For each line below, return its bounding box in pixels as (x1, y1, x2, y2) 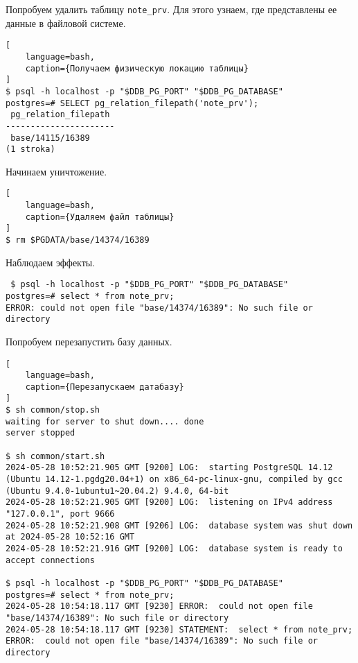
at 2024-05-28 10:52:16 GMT (6, 532, 135, 542)
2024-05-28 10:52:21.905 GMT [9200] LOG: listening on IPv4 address (6, 497, 333, 508)
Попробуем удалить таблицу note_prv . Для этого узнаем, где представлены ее (6, 2, 337, 16)
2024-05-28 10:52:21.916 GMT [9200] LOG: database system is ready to (6, 544, 343, 553)
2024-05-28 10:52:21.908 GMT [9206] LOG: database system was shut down (6, 520, 353, 531)
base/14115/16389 (10, 132, 90, 143)
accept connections (6, 555, 95, 565)
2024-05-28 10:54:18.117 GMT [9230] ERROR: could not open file (6, 601, 313, 612)
